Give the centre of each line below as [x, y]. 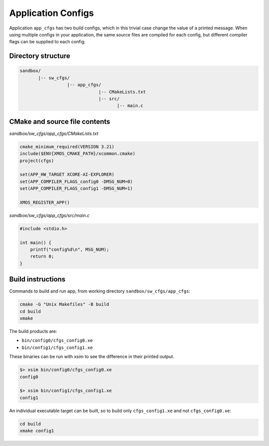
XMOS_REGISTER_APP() [45, 202]
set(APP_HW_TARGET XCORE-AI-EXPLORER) [67, 175]
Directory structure [40, 56]
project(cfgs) [37, 160]
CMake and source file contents [60, 121]
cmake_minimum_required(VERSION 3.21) [67, 147]
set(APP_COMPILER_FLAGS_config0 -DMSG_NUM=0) [76, 181]
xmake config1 [37, 431]
